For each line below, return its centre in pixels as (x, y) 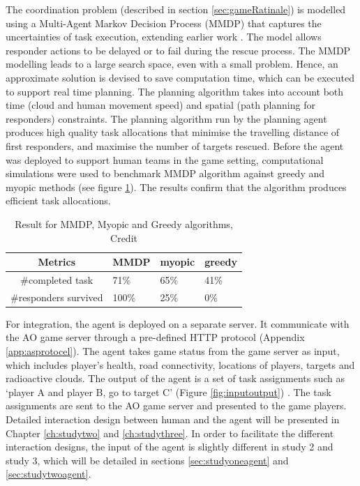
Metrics (57, 262)
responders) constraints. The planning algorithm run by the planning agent (166, 118)
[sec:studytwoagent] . (48, 474)
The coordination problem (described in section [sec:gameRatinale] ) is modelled (176, 9)
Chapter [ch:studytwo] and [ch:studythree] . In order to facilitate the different (170, 433)
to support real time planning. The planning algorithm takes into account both (175, 91)
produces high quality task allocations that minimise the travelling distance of (173, 132)
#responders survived (57, 297)
